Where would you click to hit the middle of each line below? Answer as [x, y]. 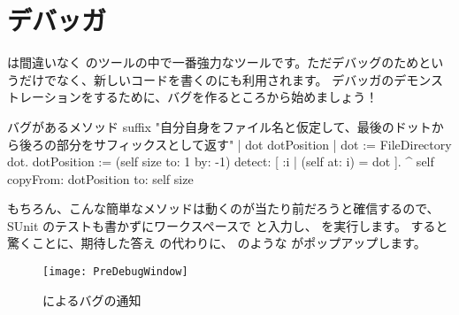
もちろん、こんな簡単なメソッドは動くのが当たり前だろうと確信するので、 [223, 208]
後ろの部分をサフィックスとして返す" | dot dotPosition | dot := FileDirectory [235, 144]
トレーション [44, 97]
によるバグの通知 [92, 300]
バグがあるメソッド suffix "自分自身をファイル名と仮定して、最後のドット [219, 126]
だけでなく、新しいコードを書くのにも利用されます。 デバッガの [207, 79]
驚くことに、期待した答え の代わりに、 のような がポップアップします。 [217, 243]
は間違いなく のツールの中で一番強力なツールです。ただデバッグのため [213, 62]
